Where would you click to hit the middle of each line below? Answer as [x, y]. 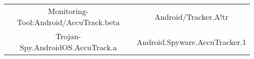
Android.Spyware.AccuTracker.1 [191, 42]
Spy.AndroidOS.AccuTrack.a [68, 47]
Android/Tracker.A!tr [191, 16]
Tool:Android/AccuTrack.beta [68, 22]
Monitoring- [68, 11]
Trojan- [68, 36]
